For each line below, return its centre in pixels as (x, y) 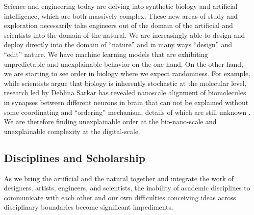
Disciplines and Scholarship (75, 157)
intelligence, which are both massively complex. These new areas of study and (121, 15)
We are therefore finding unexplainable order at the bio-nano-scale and (110, 121)
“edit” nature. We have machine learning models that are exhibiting (106, 54)
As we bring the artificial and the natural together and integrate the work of (119, 178)
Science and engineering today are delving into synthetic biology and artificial (121, 6)
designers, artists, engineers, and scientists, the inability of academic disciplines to (127, 188)
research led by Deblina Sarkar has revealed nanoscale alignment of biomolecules (125, 93)
